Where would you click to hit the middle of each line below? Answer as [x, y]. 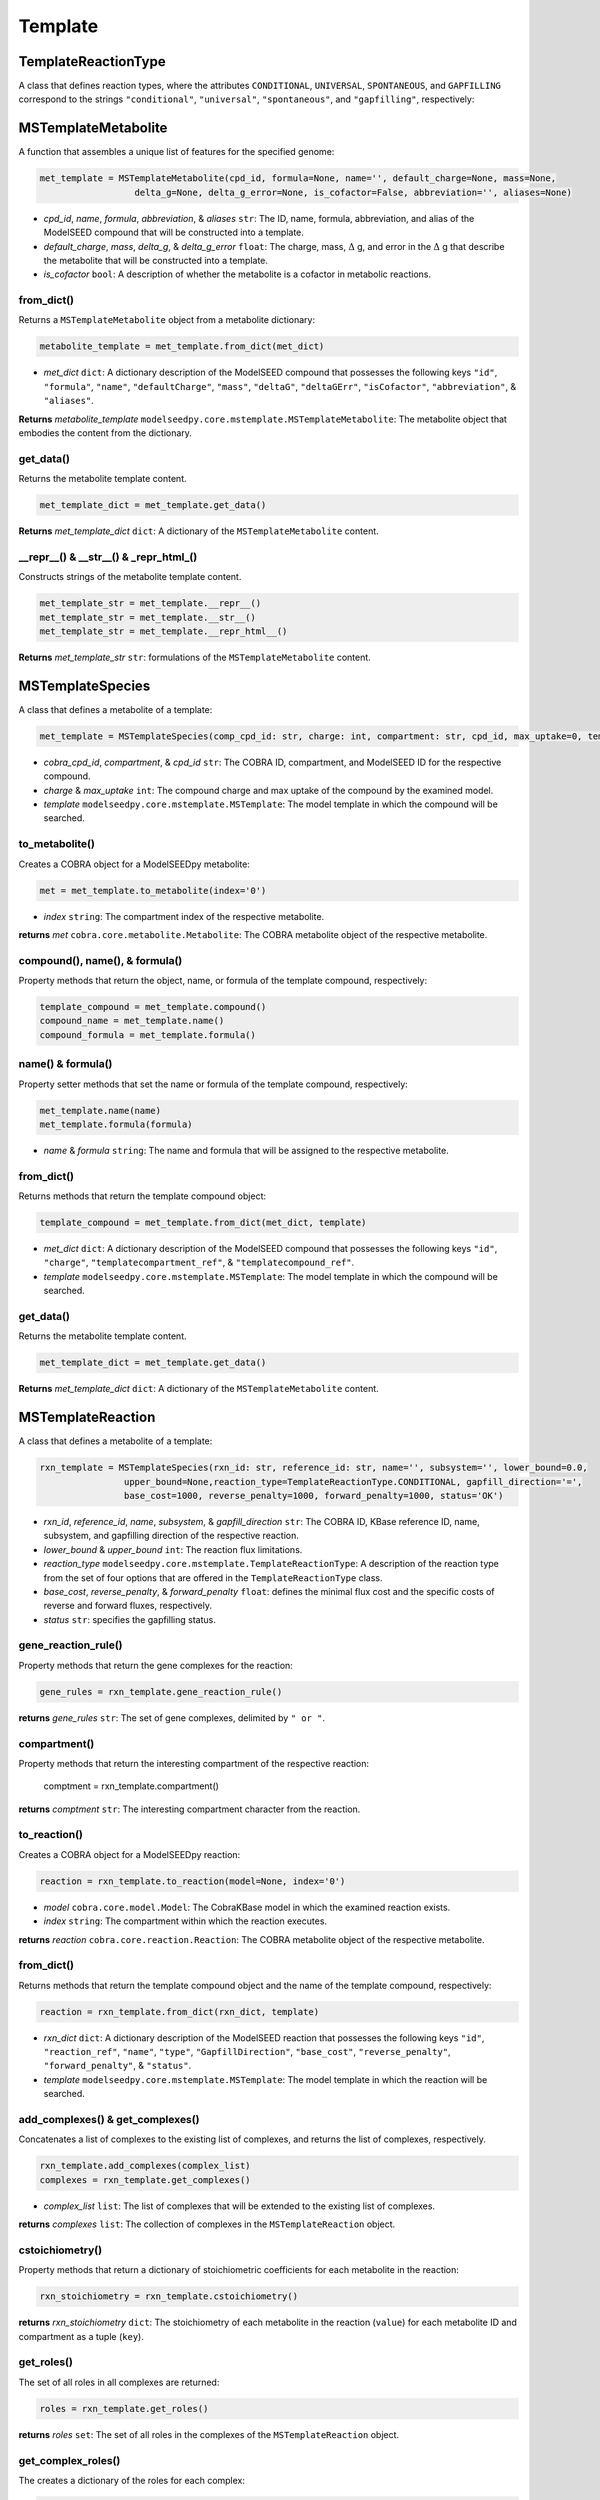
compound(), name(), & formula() [100, 960]
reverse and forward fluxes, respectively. [128, 1606]
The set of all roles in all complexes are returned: [119, 2382]
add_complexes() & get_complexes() [109, 2120]
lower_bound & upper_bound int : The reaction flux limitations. [173, 1549]
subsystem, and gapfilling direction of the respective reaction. [171, 1536]
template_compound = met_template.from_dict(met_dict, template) [203, 1223]
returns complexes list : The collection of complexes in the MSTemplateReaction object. [207, 2224]
